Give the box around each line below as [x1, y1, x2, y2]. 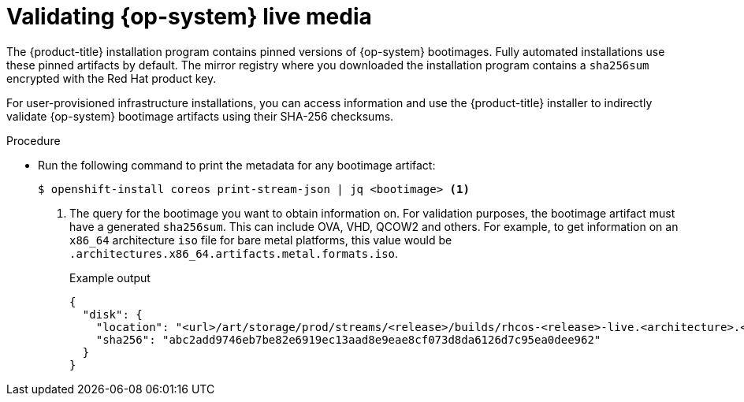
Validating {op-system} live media [6, 3, 372, 30]
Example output [69, 270, 151, 285]
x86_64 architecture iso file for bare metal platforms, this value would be [69, 233, 452, 247]
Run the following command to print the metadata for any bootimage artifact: [38, 158, 436, 172]
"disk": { [82, 307, 143, 321]
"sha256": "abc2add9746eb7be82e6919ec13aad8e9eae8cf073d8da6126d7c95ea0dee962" [95, 333, 601, 346]
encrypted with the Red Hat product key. [6, 71, 217, 85]
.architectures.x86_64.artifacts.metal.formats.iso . [69, 246, 399, 260]
